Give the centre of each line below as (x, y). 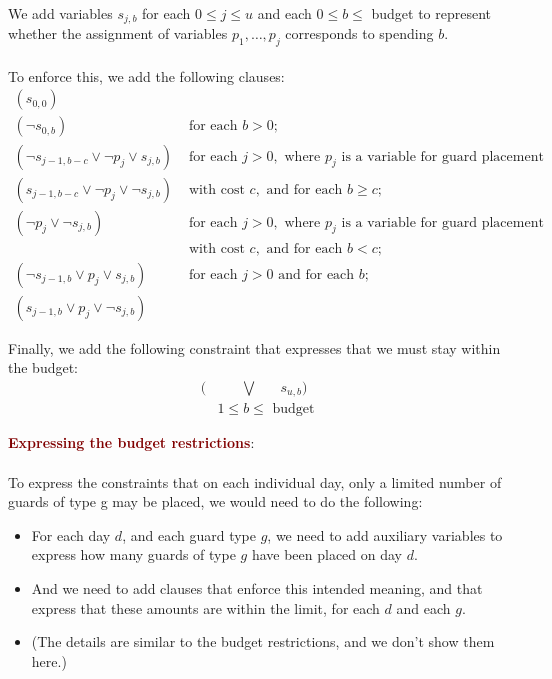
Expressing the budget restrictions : (131, 442)
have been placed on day (327, 554)
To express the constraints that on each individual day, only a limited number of (255, 481)
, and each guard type (189, 534)
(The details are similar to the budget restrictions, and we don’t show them (263, 641)
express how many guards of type (133, 554)
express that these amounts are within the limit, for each (205, 607)
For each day (71, 534)
